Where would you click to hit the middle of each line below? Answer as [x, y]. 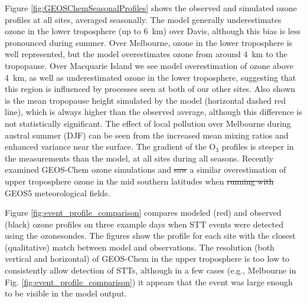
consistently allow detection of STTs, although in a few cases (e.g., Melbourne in [151, 270]
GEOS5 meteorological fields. [58, 192]
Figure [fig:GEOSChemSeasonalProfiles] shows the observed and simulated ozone [151, 8]
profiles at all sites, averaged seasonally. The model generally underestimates [143, 19]
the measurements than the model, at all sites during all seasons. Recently [139, 158]
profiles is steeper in [258, 146]
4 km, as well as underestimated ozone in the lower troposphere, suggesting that [151, 77]
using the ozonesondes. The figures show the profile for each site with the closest [150, 236]
